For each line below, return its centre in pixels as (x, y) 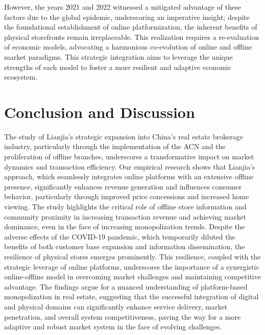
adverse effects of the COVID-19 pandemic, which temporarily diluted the (120, 236)
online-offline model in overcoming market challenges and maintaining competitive (132, 277)
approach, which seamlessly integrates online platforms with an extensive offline (129, 176)
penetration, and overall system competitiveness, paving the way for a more (123, 316)
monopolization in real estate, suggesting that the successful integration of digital (131, 296)
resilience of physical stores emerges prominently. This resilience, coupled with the (132, 256)
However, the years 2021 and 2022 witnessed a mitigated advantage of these (123, 7)
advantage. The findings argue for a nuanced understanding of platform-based (126, 286)
